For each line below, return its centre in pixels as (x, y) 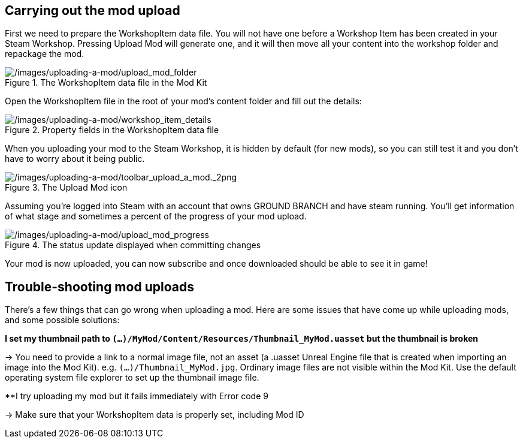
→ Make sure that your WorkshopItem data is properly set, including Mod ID (155, 415)
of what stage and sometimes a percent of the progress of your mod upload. (156, 216)
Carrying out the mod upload (93, 10)
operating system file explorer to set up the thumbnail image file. (132, 378)
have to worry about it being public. (75, 159)
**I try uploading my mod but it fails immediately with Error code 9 (137, 396)
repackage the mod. (45, 54)
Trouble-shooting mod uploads (99, 287)
